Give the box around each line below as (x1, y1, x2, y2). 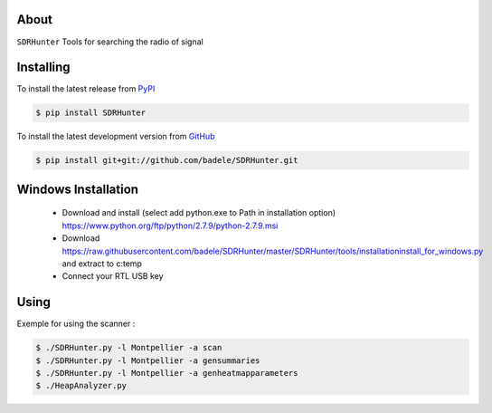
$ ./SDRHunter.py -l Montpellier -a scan (35, 342, 222, 353)
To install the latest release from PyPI (16, 83, 156, 94)
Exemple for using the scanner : (16, 318, 136, 330)
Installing (16, 60, 71, 75)
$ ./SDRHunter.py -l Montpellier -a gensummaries (35, 355, 260, 366)
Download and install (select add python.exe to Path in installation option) (61, 207, 336, 218)
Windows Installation (16, 181, 139, 197)
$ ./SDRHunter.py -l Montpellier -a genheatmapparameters (35, 368, 298, 378)
